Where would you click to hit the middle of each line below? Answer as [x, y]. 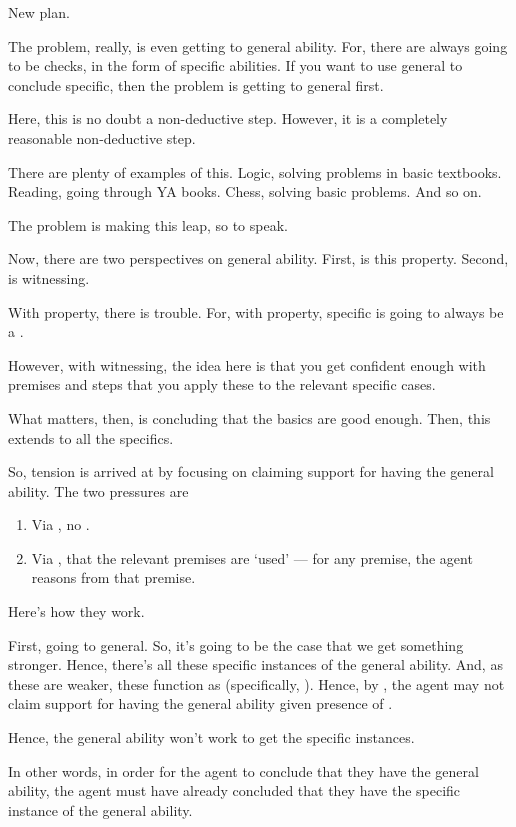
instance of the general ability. [100, 809]
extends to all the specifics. [91, 437]
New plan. [39, 12]
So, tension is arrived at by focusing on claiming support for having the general [251, 471]
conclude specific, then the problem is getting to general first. [196, 84]
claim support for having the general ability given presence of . [200, 703]
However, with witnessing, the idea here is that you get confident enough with [247, 364]
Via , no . [60, 524]
